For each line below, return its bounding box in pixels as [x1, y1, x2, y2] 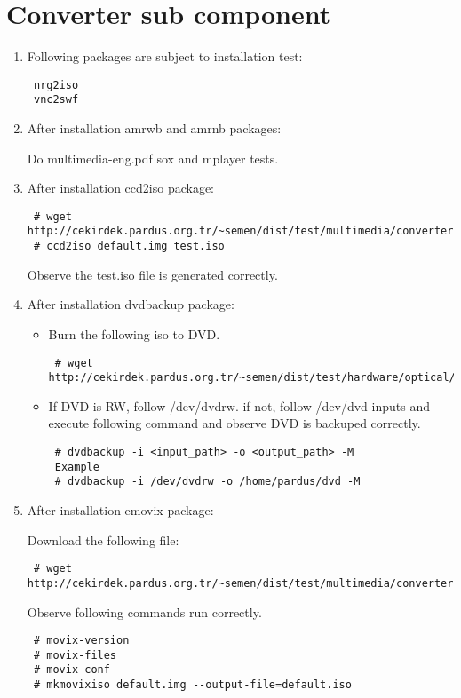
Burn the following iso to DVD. [48, 324, 220, 343]
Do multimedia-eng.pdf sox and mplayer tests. [27, 148, 279, 167]
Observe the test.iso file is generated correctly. [27, 265, 278, 283]
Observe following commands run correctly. [27, 602, 262, 621]
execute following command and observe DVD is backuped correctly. [48, 414, 421, 432]
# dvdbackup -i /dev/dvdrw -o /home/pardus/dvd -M [54, 475, 361, 488]
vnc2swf [33, 93, 79, 107]
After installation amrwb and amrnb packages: [27, 119, 282, 138]
